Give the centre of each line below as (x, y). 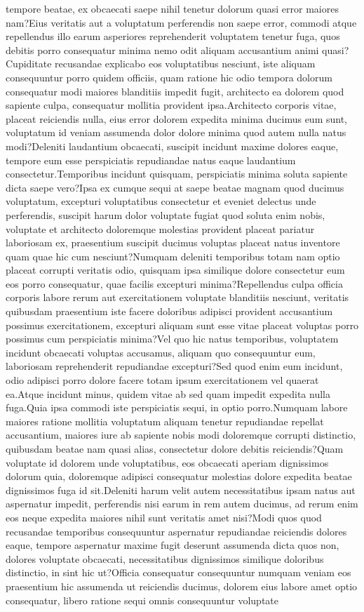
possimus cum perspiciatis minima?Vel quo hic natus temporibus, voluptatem (172, 339)
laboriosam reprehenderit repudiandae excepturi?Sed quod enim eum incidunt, (174, 366)
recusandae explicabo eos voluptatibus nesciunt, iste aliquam (185, 64)
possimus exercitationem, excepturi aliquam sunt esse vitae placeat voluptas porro (182, 325)
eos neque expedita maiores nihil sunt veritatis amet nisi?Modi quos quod (164, 517)
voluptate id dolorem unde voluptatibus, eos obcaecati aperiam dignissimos (167, 462)
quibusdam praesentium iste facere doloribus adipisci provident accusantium (169, 311)
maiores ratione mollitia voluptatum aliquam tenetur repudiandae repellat (165, 421)
